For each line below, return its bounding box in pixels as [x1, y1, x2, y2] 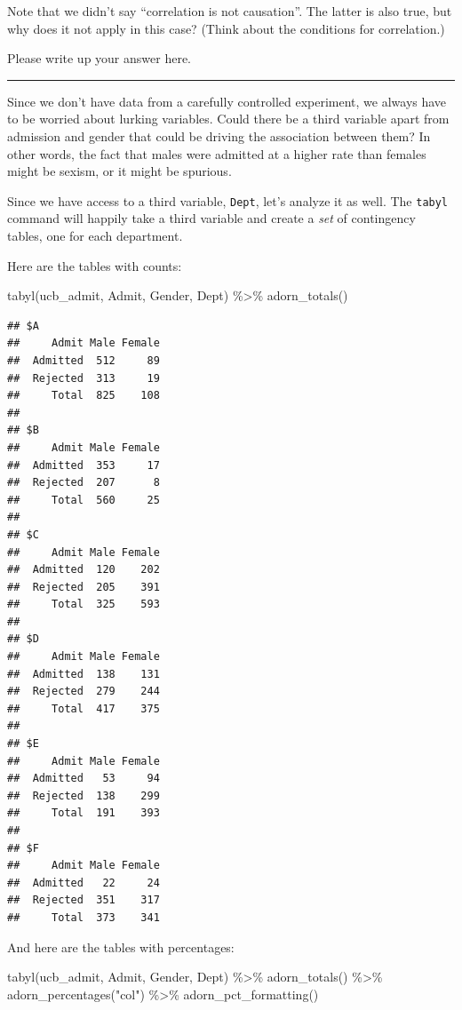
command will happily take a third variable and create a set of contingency [7, 209, 416, 227]
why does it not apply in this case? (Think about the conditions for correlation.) [7, 19, 445, 37]
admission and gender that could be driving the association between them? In [7, 126, 431, 145]
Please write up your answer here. [7, 49, 191, 68]
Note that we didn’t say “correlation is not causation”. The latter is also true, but [7, 2, 452, 20]
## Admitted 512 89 [7, 354, 160, 367]
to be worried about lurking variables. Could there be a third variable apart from [7, 109, 450, 128]
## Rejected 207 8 [7, 476, 160, 489]
